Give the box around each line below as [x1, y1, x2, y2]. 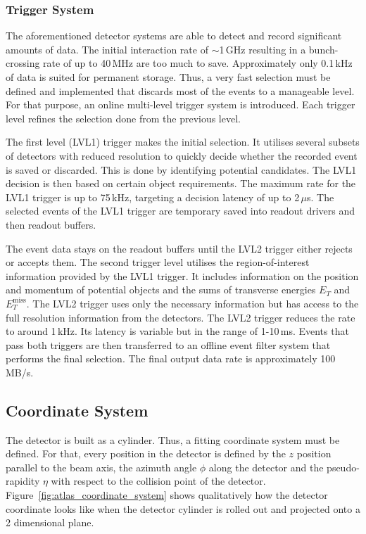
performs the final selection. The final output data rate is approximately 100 [6, 351, 336, 366]
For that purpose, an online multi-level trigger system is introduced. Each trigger [6, 97, 355, 112]
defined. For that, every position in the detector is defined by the [6, 446, 286, 461]
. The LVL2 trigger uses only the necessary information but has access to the [26, 295, 359, 310]
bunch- [308, 42, 339, 56]
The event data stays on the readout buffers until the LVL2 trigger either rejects [6, 241, 353, 255]
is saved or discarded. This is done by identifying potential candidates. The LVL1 [6, 162, 357, 177]
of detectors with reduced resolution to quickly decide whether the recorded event [6, 148, 358, 163]
